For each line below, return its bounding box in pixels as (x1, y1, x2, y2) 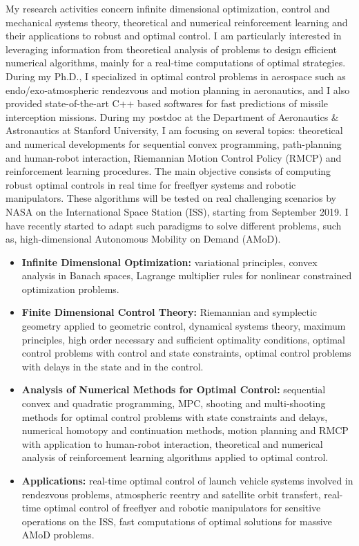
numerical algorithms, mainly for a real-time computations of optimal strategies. (6, 55, 346, 70)
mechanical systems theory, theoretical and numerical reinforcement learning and (6, 15, 348, 29)
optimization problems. (21, 281, 119, 296)
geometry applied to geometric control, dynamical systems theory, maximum (21, 319, 346, 333)
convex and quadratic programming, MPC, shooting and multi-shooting (21, 396, 326, 411)
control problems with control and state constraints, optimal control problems (21, 346, 351, 360)
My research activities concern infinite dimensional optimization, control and (6, 1, 330, 15)
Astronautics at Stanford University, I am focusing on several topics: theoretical (6, 123, 343, 138)
